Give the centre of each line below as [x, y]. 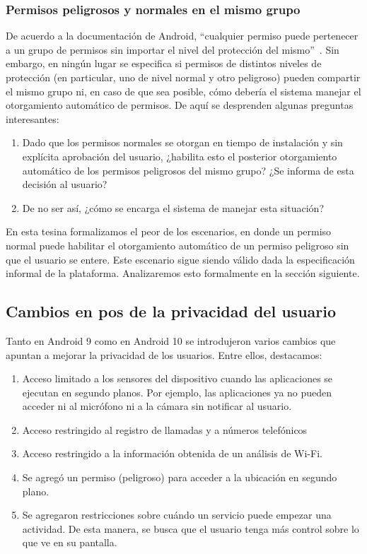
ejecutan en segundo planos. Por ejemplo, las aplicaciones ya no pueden [177, 392]
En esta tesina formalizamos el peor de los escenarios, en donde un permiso [169, 231]
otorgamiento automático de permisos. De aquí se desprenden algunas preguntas [180, 105]
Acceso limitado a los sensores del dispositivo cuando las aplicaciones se [177, 378]
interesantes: [33, 118]
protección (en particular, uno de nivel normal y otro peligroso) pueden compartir [183, 77]
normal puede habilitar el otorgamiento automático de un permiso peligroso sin [177, 245]
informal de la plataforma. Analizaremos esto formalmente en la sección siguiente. [183, 273]
